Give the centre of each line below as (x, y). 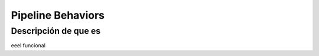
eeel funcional (28, 45)
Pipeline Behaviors (58, 15)
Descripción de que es (56, 31)
